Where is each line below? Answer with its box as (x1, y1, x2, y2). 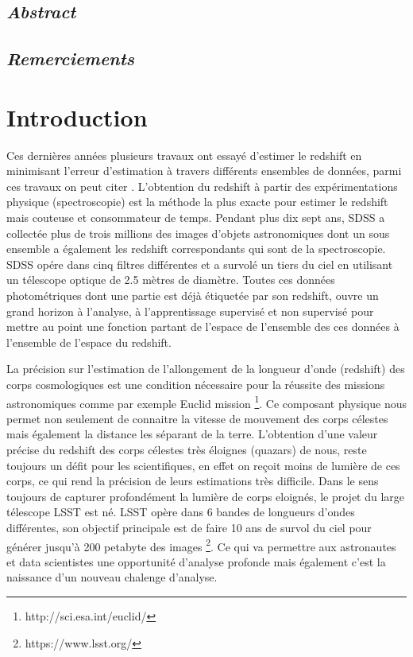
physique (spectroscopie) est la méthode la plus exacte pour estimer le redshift (6, 193, 388, 210)
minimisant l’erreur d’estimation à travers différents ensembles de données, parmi (6, 162, 402, 179)
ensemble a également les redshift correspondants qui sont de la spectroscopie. (6, 240, 386, 257)
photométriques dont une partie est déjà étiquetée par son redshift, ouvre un (6, 287, 379, 304)
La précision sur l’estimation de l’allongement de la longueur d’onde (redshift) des (6, 360, 405, 377)
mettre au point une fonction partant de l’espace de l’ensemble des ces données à (6, 318, 399, 335)
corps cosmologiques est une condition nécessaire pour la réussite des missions (6, 376, 385, 392)
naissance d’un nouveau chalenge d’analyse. (6, 569, 218, 585)
